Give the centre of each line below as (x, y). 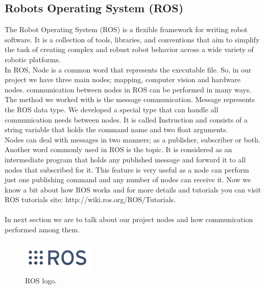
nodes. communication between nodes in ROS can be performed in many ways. (128, 89)
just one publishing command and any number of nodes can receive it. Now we (128, 179)
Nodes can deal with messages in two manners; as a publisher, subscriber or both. (132, 139)
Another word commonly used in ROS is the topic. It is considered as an (118, 149)
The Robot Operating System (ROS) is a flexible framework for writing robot (126, 29)
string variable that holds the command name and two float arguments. (116, 129)
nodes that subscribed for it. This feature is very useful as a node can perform (127, 169)
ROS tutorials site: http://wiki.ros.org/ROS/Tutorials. (90, 199)
